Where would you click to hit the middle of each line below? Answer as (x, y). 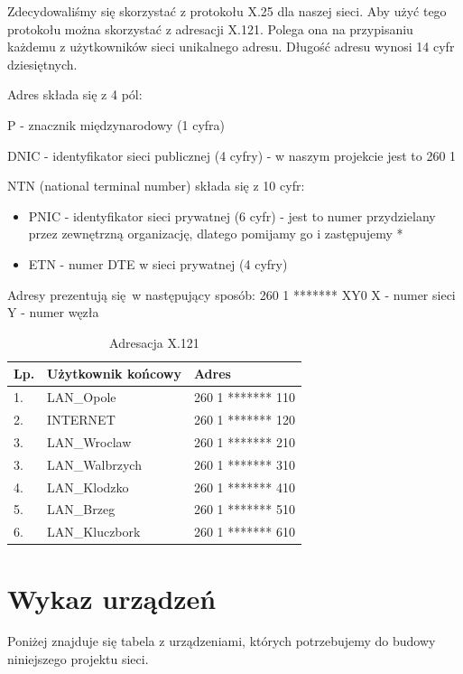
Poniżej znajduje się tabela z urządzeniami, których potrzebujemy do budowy (222, 641)
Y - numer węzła (53, 312)
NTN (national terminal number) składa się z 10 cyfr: (156, 186)
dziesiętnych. (42, 64)
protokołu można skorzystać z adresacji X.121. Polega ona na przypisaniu (210, 28)
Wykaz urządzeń (112, 598)
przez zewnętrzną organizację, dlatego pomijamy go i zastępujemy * (216, 234)
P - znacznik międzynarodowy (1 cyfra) (116, 124)
